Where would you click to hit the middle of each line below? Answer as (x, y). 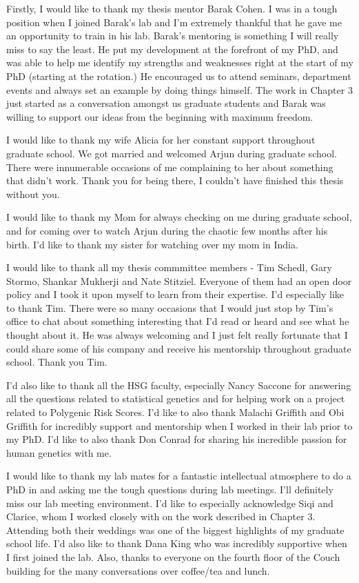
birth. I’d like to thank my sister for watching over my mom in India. (152, 244)
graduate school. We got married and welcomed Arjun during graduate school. (172, 153)
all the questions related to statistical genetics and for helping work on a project (176, 398)
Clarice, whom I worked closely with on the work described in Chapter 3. (161, 516)
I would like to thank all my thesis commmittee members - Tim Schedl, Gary (169, 267)
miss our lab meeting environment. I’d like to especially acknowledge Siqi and (170, 503)
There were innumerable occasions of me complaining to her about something (170, 167)
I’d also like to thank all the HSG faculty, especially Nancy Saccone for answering (179, 385)
